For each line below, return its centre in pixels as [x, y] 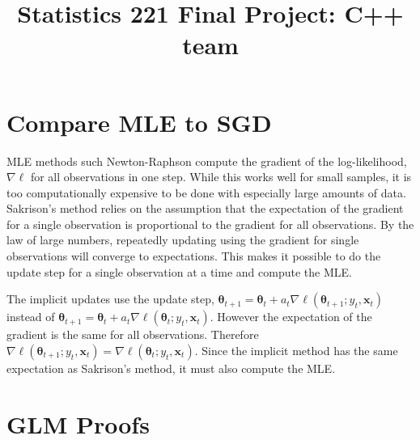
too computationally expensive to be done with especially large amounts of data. [206, 192]
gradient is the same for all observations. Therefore [133, 334]
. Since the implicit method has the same [296, 350]
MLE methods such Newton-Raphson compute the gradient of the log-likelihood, [207, 161]
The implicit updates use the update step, [110, 299]
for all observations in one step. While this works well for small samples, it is [221, 177]
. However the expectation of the [291, 317]
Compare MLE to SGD [139, 122]
